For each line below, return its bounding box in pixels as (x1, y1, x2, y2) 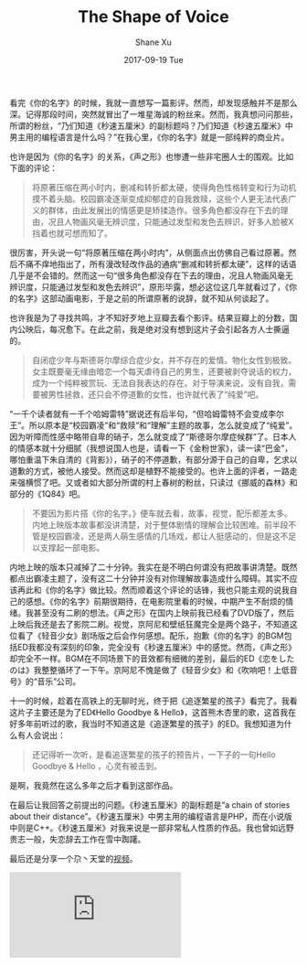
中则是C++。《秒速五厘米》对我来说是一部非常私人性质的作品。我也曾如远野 (9, 821, 294, 833)
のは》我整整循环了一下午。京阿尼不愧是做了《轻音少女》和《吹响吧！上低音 (9, 664, 298, 675)
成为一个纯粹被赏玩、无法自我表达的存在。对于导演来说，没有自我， (31, 377, 289, 388)
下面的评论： (9, 162, 58, 173)
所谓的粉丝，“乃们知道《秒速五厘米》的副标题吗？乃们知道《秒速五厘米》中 (9, 120, 294, 131)
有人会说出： (16, 729, 66, 740)
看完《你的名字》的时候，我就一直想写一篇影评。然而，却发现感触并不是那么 (9, 97, 298, 108)
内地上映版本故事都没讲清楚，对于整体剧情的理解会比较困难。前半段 (31, 519, 289, 530)
